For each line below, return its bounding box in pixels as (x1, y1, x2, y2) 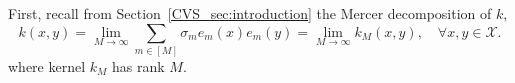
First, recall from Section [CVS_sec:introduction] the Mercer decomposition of (8, 3, 492, 23)
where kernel (8, 55, 86, 76)
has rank (111, 55, 165, 76)
